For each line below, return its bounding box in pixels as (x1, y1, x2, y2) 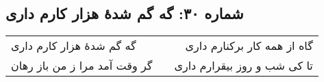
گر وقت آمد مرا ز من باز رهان (11, 57, 153, 74)
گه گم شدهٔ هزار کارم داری (11, 38, 136, 54)
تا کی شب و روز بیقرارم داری (174, 57, 313, 74)
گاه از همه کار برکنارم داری (185, 38, 313, 54)
